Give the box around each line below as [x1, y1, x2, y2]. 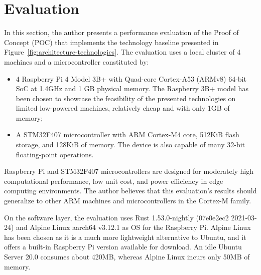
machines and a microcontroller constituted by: [4, 56, 149, 67]
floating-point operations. [16, 149, 94, 159]
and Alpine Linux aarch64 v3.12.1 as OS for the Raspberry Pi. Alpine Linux [16, 222, 251, 232]
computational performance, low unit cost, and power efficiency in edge [4, 175, 223, 186]
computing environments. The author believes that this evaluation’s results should [4, 185, 257, 196]
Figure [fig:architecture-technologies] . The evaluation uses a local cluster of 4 [4, 47, 241, 57]
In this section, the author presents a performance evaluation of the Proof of [4, 27, 239, 38]
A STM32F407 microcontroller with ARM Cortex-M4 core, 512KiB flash [16, 129, 239, 140]
